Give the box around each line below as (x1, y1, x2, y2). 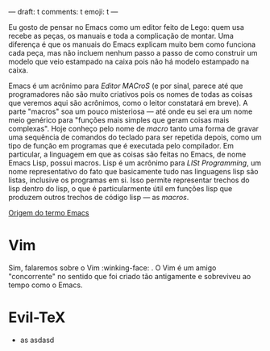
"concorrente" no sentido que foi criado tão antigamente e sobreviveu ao (8, 271, 251, 281)
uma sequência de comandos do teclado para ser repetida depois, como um (8, 132, 262, 142)
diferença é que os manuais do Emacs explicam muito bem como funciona (8, 40, 256, 49)
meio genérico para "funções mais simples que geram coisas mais (8, 115, 230, 124)
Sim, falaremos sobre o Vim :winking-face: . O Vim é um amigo (8, 262, 217, 273)
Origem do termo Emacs (8, 208, 89, 217)
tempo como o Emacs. (8, 280, 83, 290)
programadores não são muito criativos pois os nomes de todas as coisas (8, 90, 253, 99)
